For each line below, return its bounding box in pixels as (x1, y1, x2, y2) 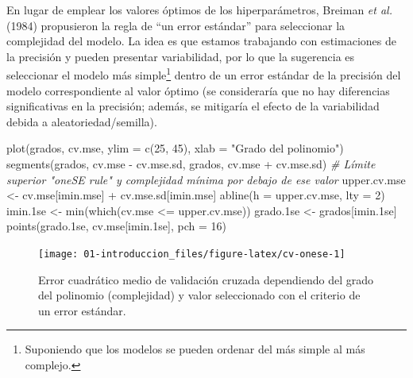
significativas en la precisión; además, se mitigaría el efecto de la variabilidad (6, 98, 380, 114)
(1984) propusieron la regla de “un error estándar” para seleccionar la (6, 17, 345, 33)
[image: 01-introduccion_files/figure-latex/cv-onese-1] (38, 248, 345, 260)
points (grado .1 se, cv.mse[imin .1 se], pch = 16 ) (6, 218, 226, 234)
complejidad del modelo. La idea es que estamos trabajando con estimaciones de (6, 33, 396, 49)
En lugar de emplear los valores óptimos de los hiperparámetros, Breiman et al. (6, 2, 392, 17)
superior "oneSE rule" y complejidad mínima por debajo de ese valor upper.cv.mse (6, 171, 406, 187)
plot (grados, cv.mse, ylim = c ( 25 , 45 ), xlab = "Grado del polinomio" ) (6, 140, 344, 156)
